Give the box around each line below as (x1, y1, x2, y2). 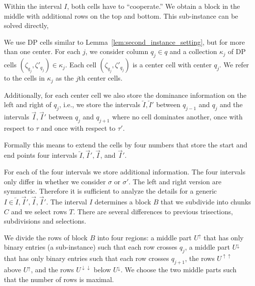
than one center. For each (4, 46, 80, 57)
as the (55, 73, 74, 83)
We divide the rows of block (4, 232, 88, 242)
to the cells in (4, 73, 45, 83)
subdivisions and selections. (4, 216, 86, 226)
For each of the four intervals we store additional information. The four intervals (4, 167, 246, 177)
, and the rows (30, 264, 74, 274)
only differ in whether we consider (4, 176, 106, 186)
